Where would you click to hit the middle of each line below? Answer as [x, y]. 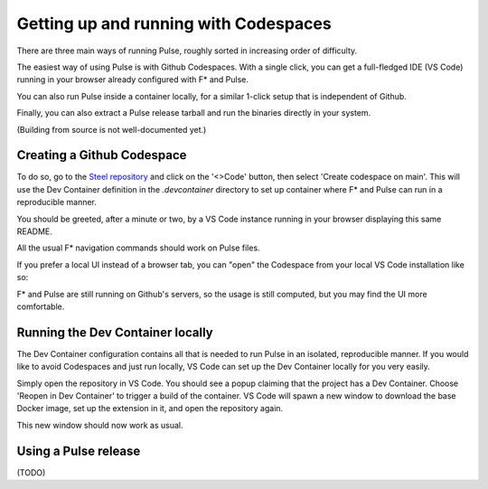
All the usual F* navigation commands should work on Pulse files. [139, 248]
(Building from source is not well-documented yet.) [112, 129]
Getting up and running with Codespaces [174, 24]
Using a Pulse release [79, 451]
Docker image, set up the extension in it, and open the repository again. [150, 409]
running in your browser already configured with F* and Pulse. [132, 80]
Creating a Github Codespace [102, 155]
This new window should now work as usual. [100, 425]
